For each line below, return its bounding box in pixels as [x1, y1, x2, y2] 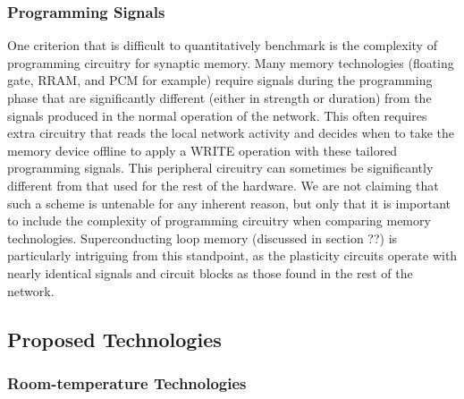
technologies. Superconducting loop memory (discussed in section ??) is [7, 228, 398, 247]
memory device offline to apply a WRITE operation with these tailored [7, 140, 398, 159]
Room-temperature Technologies [7, 371, 247, 394]
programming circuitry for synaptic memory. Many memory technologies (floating [7, 53, 454, 72]
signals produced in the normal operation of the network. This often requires [7, 106, 427, 124]
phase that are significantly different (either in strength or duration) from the [7, 89, 432, 106]
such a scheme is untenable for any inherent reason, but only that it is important [7, 193, 451, 212]
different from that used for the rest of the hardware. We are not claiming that [7, 175, 439, 194]
